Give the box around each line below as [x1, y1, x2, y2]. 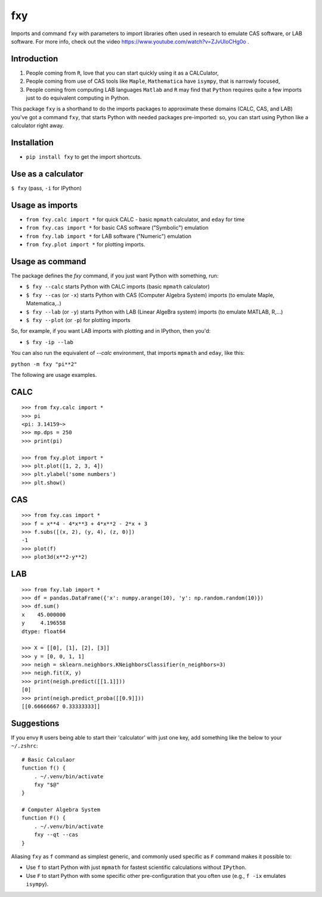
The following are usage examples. [11, 371, 97, 378]
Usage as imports [11, 200, 78, 210]
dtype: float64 [21, 628, 66, 635]
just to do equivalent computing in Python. [26, 94, 131, 101]
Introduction [11, 54, 58, 64]
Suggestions [11, 718, 60, 728]
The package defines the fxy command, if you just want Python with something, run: [11, 272, 219, 279]
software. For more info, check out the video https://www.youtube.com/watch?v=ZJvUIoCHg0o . [11, 38, 250, 45]
